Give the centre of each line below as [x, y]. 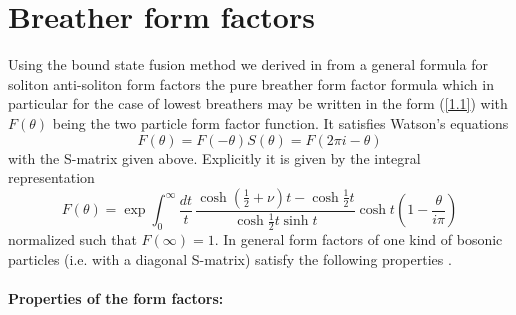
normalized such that [72, 238]
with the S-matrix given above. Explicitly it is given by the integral [214, 157]
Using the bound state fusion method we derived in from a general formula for [248, 64]
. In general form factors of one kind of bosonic [358, 238]
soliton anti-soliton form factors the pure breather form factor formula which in [251, 83]
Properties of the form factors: [116, 297]
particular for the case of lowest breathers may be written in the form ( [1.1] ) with [258, 103]
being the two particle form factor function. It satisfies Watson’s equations [280, 122]
